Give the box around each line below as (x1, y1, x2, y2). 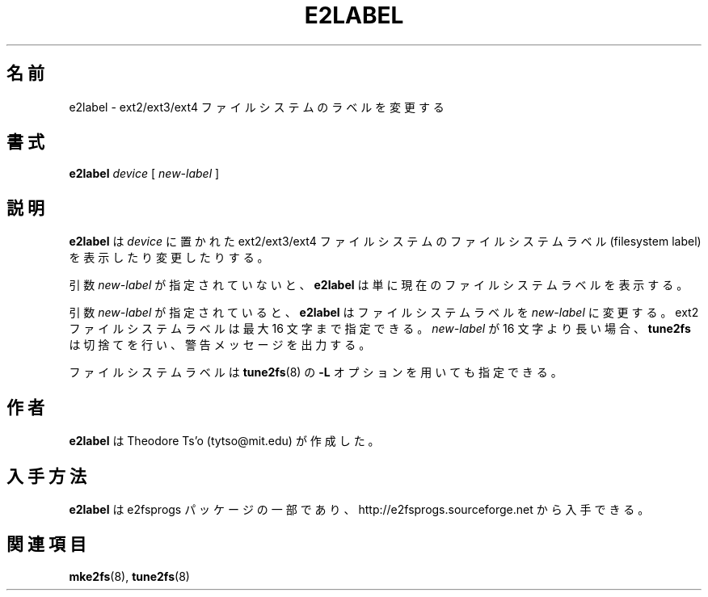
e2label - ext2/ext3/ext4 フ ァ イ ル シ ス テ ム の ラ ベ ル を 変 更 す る (69, 99, 445, 114)
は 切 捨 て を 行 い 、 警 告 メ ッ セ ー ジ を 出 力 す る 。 (69, 338, 371, 352)
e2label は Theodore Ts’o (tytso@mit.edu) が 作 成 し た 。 (69, 434, 380, 448)
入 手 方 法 (6, 465, 86, 486)
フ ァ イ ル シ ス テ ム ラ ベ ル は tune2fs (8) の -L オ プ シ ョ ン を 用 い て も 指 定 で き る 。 (69, 365, 563, 380)
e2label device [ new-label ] (69, 166, 220, 181)
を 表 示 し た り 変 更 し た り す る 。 (69, 250, 269, 265)
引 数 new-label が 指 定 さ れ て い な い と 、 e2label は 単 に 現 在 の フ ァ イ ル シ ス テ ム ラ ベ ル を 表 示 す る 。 (69, 278, 689, 292)
